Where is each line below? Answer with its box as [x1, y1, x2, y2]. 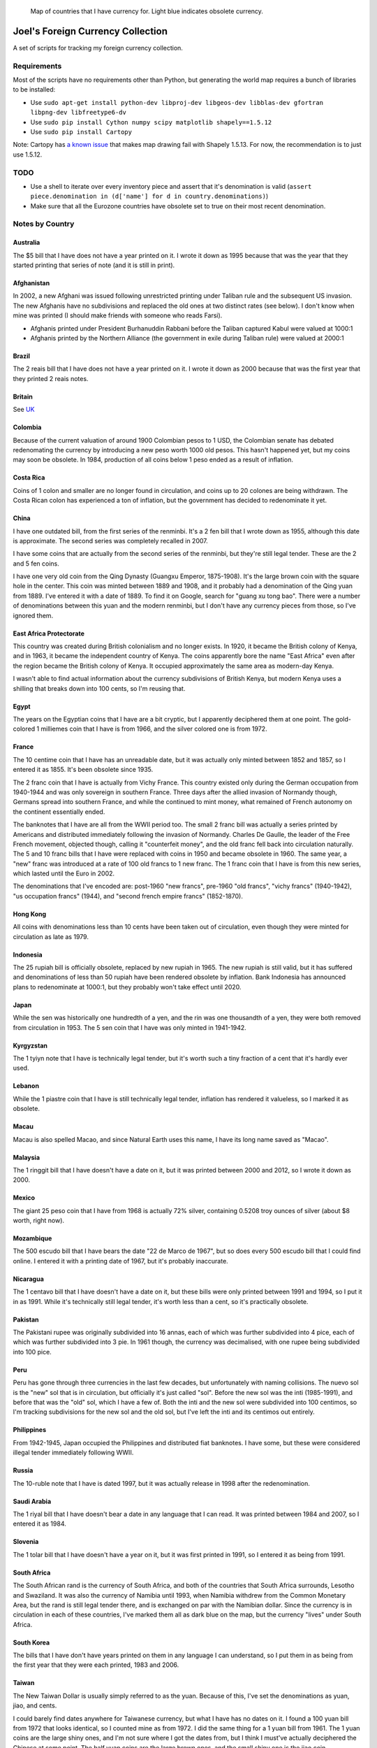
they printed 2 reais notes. [13, 374, 89, 382]
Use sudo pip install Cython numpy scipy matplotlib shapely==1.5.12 [30, 117, 272, 126]
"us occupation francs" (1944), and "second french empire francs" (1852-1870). [13, 891, 244, 900]
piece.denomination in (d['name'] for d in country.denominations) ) [30, 192, 269, 201]
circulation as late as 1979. [13, 932, 89, 940]
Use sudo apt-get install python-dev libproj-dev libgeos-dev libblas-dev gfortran [30, 98, 324, 106]
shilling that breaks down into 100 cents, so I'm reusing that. [13, 684, 186, 692]
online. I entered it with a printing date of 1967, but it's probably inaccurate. [13, 1256, 228, 1265]
